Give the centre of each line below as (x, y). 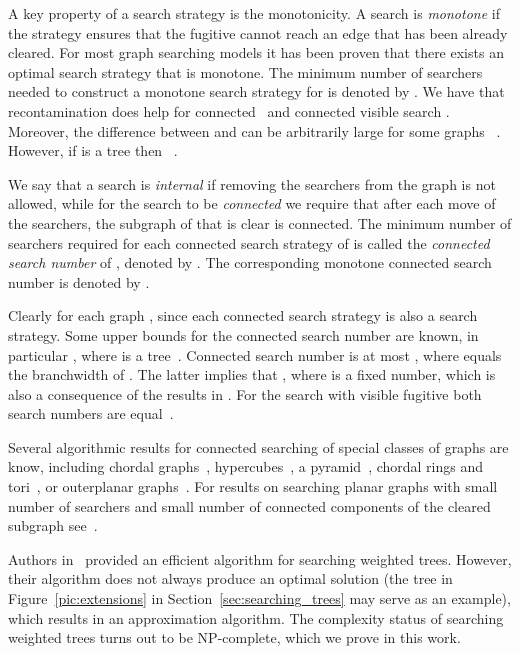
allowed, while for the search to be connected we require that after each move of (252, 203)
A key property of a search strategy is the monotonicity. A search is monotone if (254, 13)
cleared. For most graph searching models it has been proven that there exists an (256, 52)
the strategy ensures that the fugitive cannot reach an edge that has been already (258, 32)
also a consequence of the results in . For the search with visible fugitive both (245, 393)
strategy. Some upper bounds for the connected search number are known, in (243, 334)
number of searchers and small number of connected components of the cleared (249, 505)
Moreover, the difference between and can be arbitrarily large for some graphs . (254, 130)
